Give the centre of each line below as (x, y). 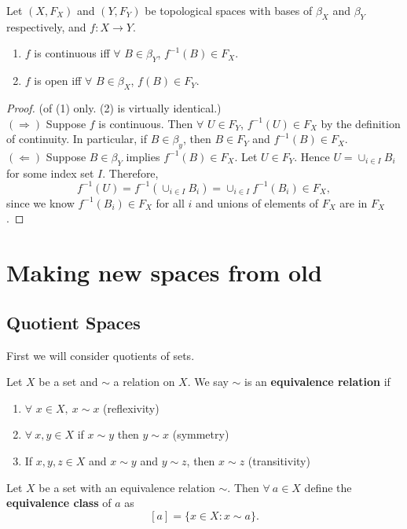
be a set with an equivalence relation (127, 487)
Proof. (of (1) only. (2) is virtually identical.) (114, 107)
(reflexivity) (131, 408)
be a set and (68, 382)
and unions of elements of (257, 202)
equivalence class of (59, 503)
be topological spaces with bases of (229, 10)
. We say (208, 382)
